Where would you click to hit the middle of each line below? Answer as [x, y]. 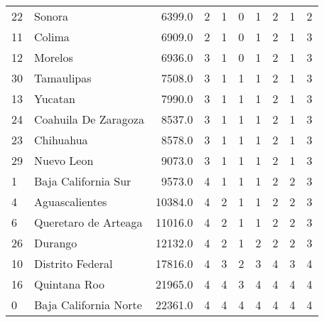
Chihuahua [61, 140]
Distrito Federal [74, 263]
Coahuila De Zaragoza [89, 119]
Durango [56, 243]
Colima [52, 37]
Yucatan [55, 98]
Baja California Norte [88, 305]
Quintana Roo [69, 284]
